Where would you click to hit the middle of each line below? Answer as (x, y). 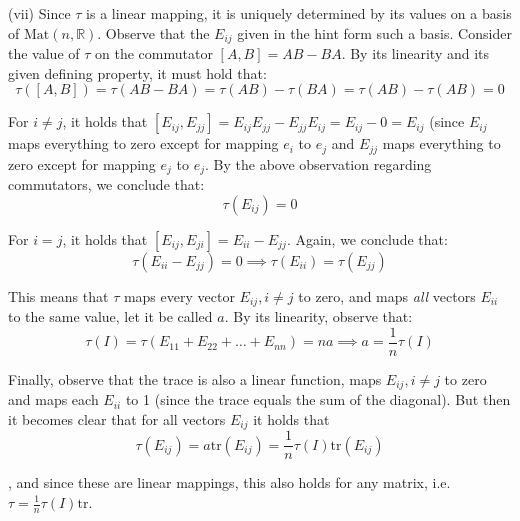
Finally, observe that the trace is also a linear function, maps (195, 378)
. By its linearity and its (415, 53)
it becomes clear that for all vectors (117, 418)
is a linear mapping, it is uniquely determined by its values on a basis (299, 13)
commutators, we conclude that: (106, 184)
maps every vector (179, 295)
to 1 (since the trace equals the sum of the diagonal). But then (318, 399)
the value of (44, 53)
